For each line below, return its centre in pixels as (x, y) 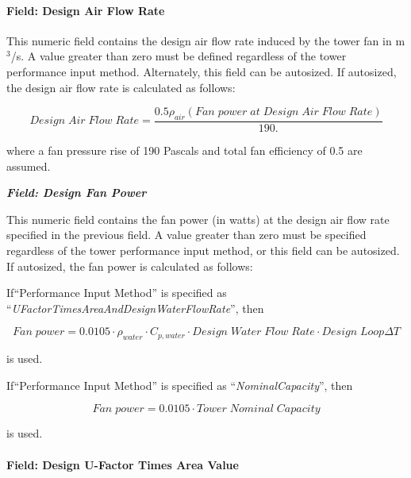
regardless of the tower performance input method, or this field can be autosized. (203, 250)
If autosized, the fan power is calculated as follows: (130, 266)
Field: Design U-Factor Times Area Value (123, 464)
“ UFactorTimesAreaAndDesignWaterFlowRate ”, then (135, 308)
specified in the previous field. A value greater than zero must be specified (186, 235)
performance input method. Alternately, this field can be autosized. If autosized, (202, 71)
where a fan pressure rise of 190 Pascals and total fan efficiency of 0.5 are (184, 150)
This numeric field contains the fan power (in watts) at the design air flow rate (198, 219)
